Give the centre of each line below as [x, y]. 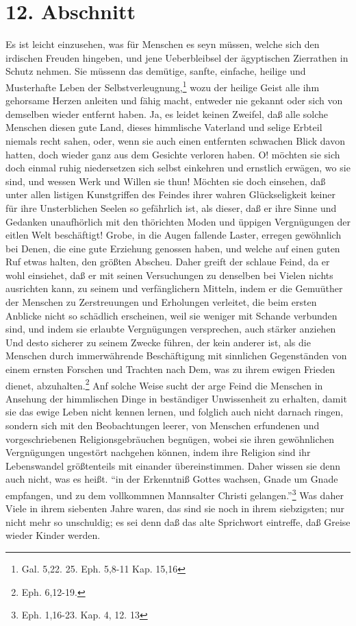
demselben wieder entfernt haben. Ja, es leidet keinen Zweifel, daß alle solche [167, 113]
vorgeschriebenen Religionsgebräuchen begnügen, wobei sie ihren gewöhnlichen [170, 438]
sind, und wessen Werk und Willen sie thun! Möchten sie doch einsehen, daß [166, 181]
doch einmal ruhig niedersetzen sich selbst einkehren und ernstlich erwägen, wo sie [178, 168]
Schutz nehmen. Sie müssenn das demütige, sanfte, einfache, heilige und [156, 71]
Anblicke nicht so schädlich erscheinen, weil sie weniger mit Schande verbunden [171, 315]
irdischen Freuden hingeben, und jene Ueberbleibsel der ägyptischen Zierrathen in [177, 57]
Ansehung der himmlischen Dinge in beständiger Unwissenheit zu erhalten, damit [176, 398]
